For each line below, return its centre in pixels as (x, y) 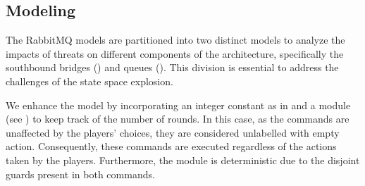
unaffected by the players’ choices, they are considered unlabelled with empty (173, 132)
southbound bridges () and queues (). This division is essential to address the (172, 67)
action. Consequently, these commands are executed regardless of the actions (171, 146)
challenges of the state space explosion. (89, 81)
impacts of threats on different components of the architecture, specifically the (175, 53)
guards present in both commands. (80, 174)
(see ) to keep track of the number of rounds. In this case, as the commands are (178, 119)
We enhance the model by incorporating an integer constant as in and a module (178, 105)
